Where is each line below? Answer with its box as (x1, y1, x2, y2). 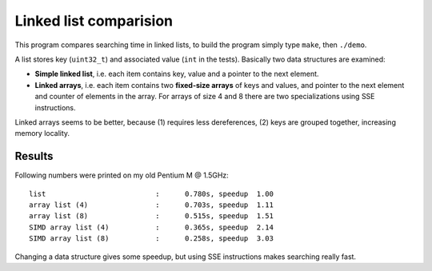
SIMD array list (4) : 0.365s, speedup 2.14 (29, 222, 274, 232)
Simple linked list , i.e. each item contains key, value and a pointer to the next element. (34, 69, 319, 79)
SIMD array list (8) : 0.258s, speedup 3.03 (29, 234, 274, 243)
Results (14, 149, 54, 163)
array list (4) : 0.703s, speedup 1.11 (29, 200, 274, 209)
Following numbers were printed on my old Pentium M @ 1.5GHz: (14, 170, 230, 180)
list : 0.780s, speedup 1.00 (29, 189, 274, 198)
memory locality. (14, 129, 70, 138)
